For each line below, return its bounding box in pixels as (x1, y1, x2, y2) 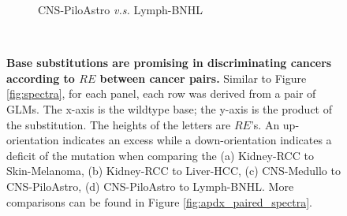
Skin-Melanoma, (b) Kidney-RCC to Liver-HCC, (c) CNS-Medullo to (6, 162, 341, 179)
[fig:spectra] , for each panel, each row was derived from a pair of (6, 85, 316, 102)
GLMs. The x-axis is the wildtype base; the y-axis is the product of (6, 100, 332, 117)
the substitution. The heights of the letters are (6, 116, 231, 132)
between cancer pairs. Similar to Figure (99, 69, 307, 86)
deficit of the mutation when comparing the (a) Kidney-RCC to (6, 147, 314, 163)
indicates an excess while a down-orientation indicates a (62, 132, 332, 148)
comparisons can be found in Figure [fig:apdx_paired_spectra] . (6, 193, 313, 210)
